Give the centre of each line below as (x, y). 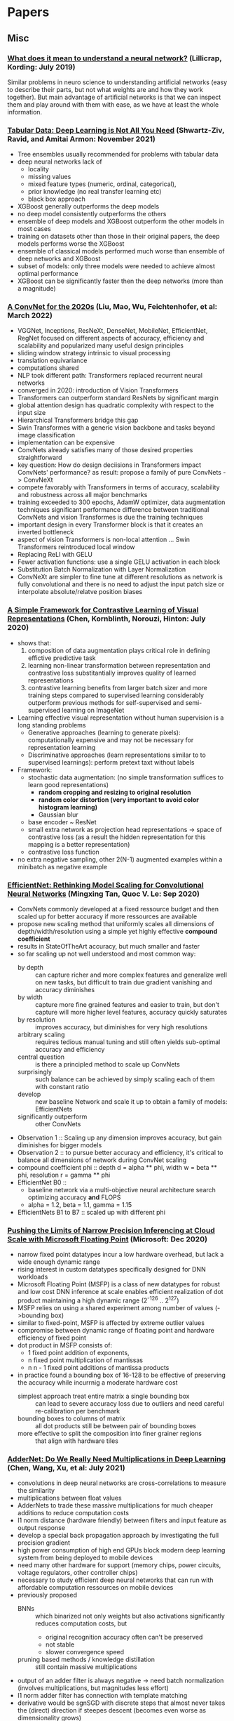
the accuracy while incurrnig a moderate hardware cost (97, 1383)
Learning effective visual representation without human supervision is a (121, 718)
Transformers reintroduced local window (76, 547)
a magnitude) (36, 289)
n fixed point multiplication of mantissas (85, 1360)
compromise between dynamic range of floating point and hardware (116, 1331)
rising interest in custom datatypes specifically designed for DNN (111, 1270)
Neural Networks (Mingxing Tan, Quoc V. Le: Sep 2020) (103, 894)
